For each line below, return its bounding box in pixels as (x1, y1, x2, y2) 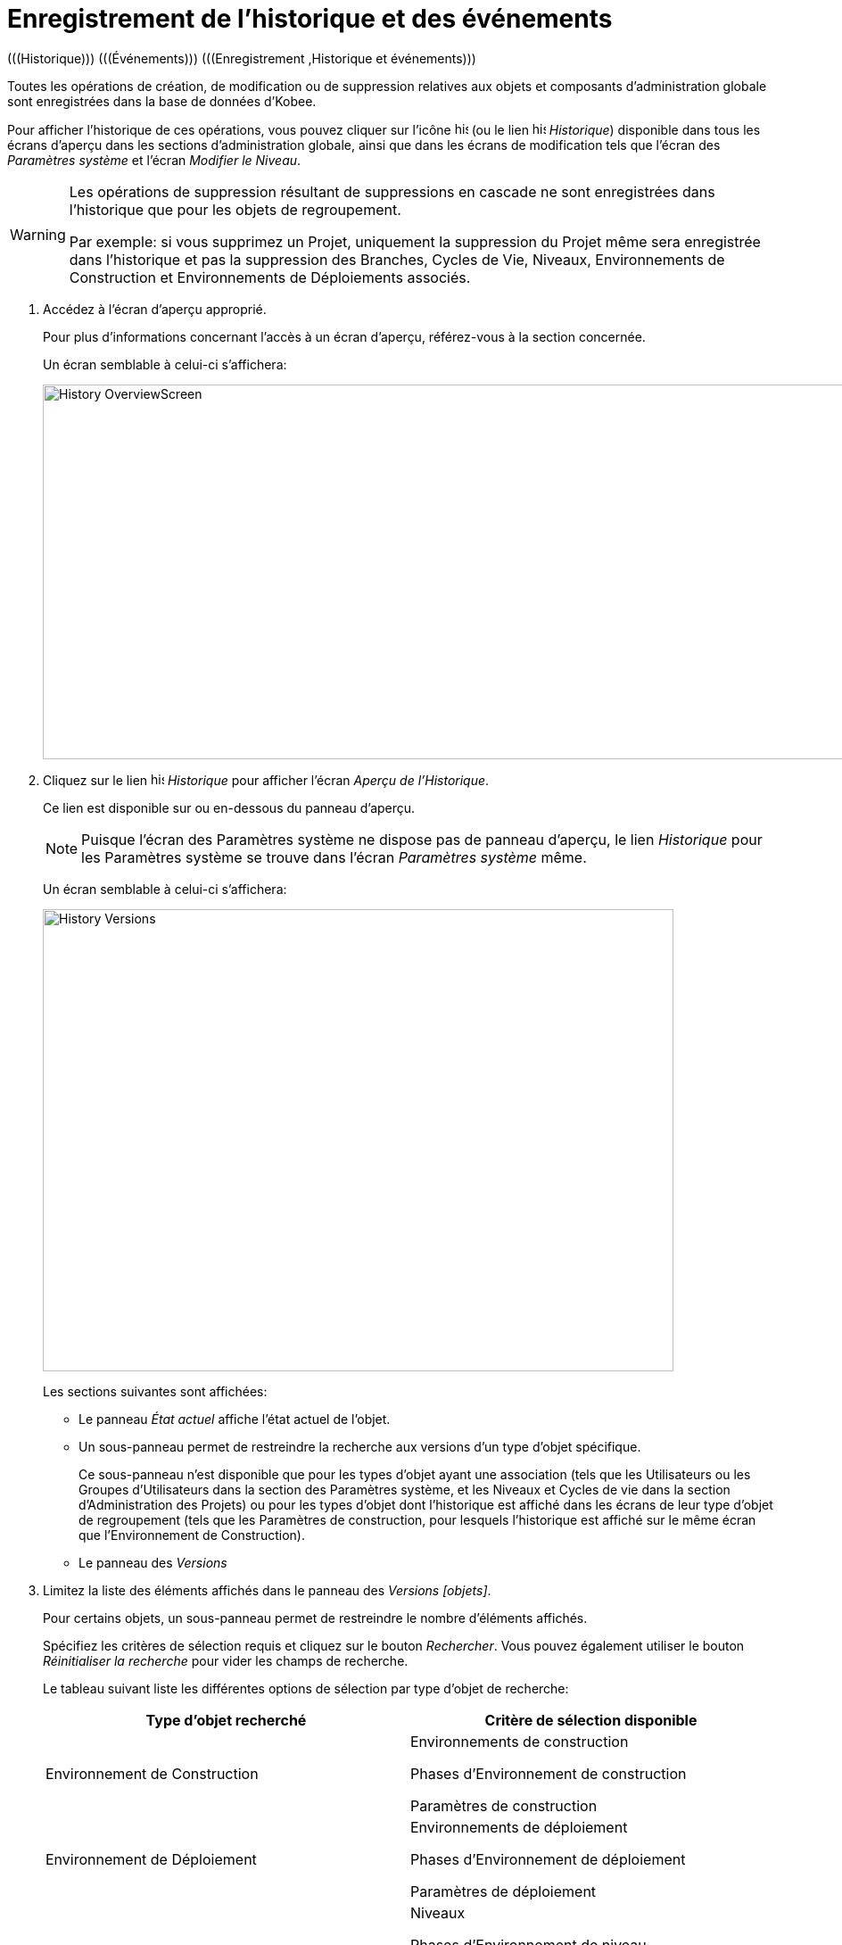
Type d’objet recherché (145, 1710, 307, 1729)
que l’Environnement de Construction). (78, 1527, 305, 1543)
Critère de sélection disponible (484, 1710, 698, 1729)
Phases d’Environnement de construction (410, 1764, 687, 1783)
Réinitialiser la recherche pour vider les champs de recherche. (43, 1652, 409, 1668)
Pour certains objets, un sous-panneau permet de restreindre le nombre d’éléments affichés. (43, 1610, 588, 1626)
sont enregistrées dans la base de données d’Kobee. (7, 93, 317, 109)
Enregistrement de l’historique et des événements (7, 4, 613, 34)
